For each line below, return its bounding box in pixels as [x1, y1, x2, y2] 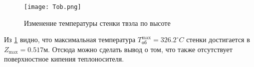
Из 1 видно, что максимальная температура [4, 34, 136, 45]
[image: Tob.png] [24, 3, 81, 10]
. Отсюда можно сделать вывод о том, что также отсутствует [48, 44, 233, 54]
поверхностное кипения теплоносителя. [4, 54, 124, 64]
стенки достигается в [186, 34, 250, 45]
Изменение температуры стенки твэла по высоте [24, 17, 171, 28]
